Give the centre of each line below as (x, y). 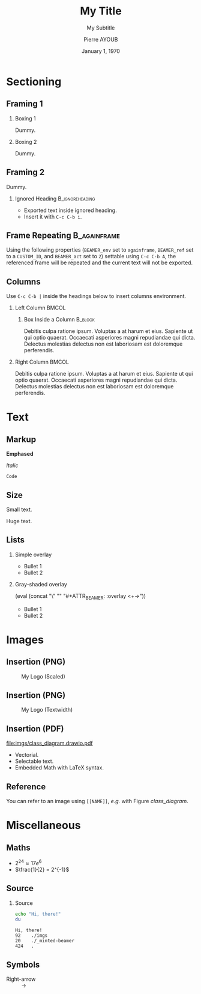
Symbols (23, 964)
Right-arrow (21, 979)
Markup (21, 439)
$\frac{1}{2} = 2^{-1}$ (42, 869)
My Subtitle (101, 28)
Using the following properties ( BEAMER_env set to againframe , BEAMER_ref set (100, 250)
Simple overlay (33, 554)
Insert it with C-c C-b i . (53, 216)
